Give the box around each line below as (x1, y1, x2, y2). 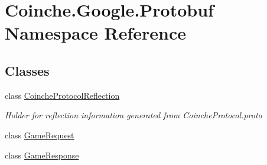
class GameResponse (5, 148, 79, 161)
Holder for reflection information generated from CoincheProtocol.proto (5, 109, 262, 121)
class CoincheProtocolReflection (5, 89, 120, 101)
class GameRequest (5, 128, 74, 141)
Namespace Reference (5, 21, 186, 45)
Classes (5, 61, 50, 79)
